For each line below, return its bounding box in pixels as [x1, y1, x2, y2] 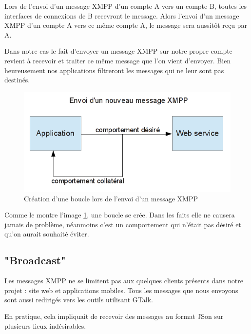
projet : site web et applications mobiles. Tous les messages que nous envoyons [4, 285, 238, 295]
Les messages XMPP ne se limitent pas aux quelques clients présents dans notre [4, 275, 243, 286]
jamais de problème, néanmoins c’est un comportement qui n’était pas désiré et [4, 219, 241, 229]
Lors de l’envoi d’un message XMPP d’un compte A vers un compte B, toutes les [4, 1, 247, 11]
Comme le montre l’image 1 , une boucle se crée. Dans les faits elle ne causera [4, 210, 235, 220]
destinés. [4, 75, 30, 85]
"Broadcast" [4, 253, 66, 268]
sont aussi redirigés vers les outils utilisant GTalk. [4, 295, 153, 305]
